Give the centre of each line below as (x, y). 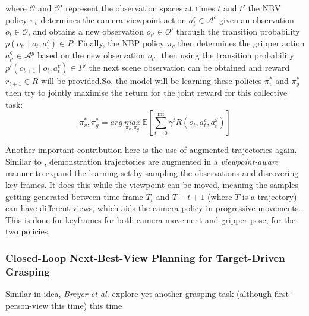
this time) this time (87, 305)
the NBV (264, 8)
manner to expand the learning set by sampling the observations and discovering (152, 173)
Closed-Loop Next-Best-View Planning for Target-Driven (145, 257)
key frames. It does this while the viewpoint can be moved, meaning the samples (152, 185)
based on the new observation (92, 55)
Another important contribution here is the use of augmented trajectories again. (151, 150)
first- (283, 294)
